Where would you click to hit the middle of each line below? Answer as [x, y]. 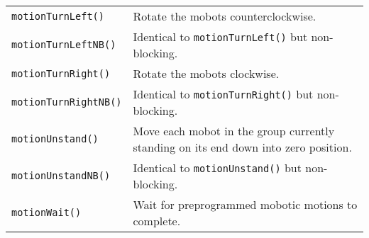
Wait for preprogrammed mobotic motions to [245, 204]
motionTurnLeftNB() [64, 45]
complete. [157, 221]
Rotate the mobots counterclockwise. [225, 16]
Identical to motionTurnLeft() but [220, 36]
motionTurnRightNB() [67, 102]
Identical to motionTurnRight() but [223, 94]
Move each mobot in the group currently [234, 131]
